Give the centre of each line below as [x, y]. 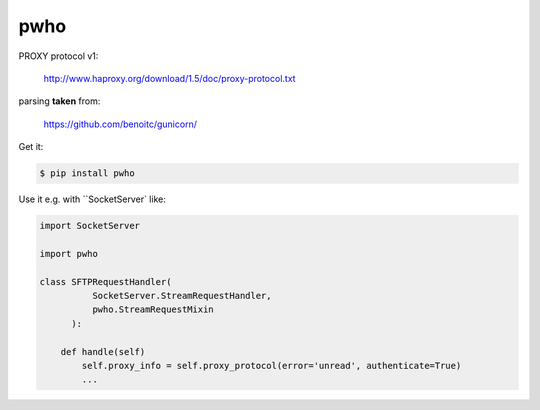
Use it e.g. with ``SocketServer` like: [92, 199]
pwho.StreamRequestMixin [152, 309]
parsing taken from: [59, 101]
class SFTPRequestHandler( [105, 281]
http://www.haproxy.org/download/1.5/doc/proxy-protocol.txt [169, 78]
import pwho [69, 253]
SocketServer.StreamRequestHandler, [181, 296]
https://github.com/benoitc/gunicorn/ [120, 124]
